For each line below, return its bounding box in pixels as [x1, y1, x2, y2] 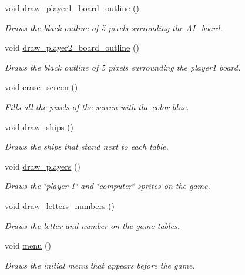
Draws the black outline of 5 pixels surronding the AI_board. [5, 21, 223, 34]
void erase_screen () [5, 81, 78, 93]
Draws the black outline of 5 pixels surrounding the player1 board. [5, 61, 241, 73]
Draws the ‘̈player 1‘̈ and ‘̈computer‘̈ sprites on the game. [5, 180, 210, 192]
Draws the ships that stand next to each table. [5, 140, 169, 153]
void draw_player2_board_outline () [5, 41, 139, 54]
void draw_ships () [5, 120, 73, 132]
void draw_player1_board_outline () [5, 2, 139, 14]
